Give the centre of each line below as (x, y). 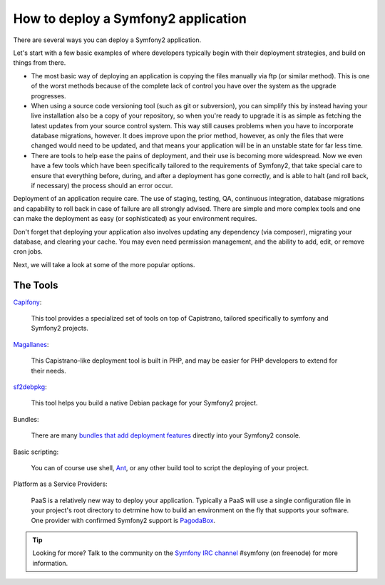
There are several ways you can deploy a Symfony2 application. (107, 40)
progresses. (49, 95)
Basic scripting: (36, 452)
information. (50, 563)
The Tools (36, 285)
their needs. (49, 371)
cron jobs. (28, 252)
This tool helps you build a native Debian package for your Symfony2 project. (144, 403)
